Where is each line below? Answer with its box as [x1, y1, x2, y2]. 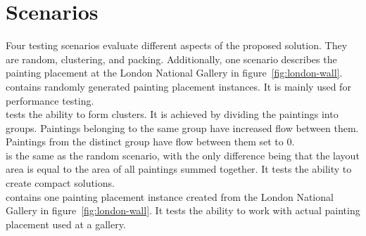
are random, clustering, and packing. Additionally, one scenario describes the [6, 51, 337, 66]
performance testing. [6, 93, 94, 107]
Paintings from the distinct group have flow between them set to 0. [6, 134, 295, 149]
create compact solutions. [6, 176, 115, 190]
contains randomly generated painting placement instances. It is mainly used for [6, 79, 351, 93]
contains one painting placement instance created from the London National [6, 189, 334, 204]
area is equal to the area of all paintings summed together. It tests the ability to [6, 162, 352, 176]
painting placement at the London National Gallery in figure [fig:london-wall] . [6, 65, 343, 80]
